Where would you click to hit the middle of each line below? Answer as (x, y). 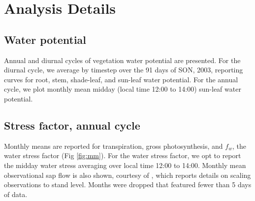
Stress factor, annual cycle (72, 125)
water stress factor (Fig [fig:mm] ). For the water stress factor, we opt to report (123, 155)
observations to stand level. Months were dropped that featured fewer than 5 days (128, 184)
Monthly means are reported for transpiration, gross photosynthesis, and (113, 146)
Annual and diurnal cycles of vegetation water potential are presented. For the (122, 60)
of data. (16, 194)
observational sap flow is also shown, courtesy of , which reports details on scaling (127, 175)
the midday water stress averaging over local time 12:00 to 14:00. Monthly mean (125, 165)
